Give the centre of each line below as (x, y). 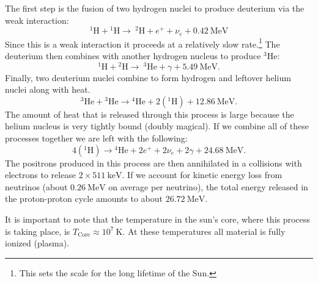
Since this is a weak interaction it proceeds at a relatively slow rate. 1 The (142, 43)
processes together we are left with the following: (96, 138)
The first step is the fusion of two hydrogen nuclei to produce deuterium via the (155, 8)
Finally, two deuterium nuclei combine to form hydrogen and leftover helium (148, 77)
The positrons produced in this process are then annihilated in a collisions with (153, 163)
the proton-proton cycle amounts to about (84, 199)
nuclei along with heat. (48, 89)
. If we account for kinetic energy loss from (202, 175)
